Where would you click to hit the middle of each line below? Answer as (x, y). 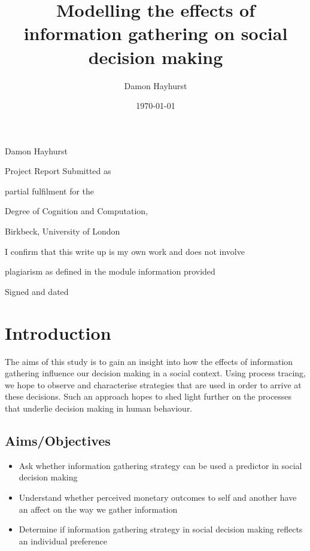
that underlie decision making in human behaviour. (99, 408)
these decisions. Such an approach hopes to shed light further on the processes (148, 396)
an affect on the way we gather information (98, 509)
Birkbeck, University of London (63, 231)
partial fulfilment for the (50, 191)
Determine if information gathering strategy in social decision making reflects (161, 529)
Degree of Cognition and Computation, (77, 211)
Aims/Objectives (58, 440)
